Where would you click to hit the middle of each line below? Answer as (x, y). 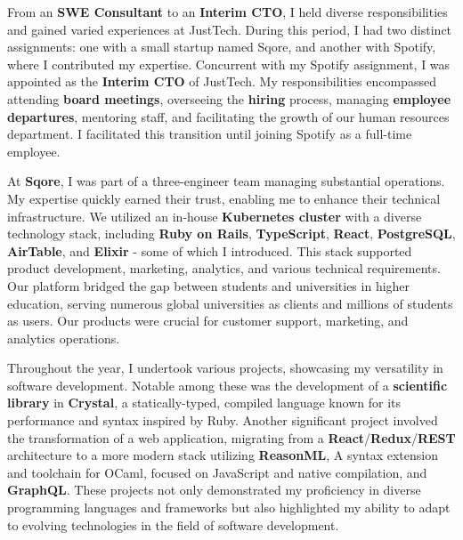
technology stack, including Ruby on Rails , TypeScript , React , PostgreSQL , (231, 234)
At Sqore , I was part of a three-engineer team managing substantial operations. (226, 181)
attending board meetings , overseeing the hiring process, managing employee (229, 98)
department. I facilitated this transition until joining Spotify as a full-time (210, 134)
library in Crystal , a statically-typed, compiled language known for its (204, 403)
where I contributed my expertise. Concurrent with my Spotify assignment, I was (229, 64)
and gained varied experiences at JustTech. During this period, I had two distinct (230, 29)
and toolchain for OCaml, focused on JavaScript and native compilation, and (217, 472)
